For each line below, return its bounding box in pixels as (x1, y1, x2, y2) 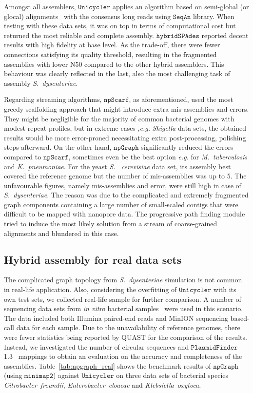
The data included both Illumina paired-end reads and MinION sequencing (4, 313, 228, 323)
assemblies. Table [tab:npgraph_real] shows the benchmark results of (4, 360, 211, 371)
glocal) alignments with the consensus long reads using (4, 11, 171, 21)
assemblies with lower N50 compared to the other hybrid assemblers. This (4, 59, 224, 69)
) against (53, 370, 79, 380)
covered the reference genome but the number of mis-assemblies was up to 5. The (4, 171, 247, 181)
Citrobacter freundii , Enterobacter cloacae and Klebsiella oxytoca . (4, 379, 201, 390)
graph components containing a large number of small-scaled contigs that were (4, 199, 238, 209)
